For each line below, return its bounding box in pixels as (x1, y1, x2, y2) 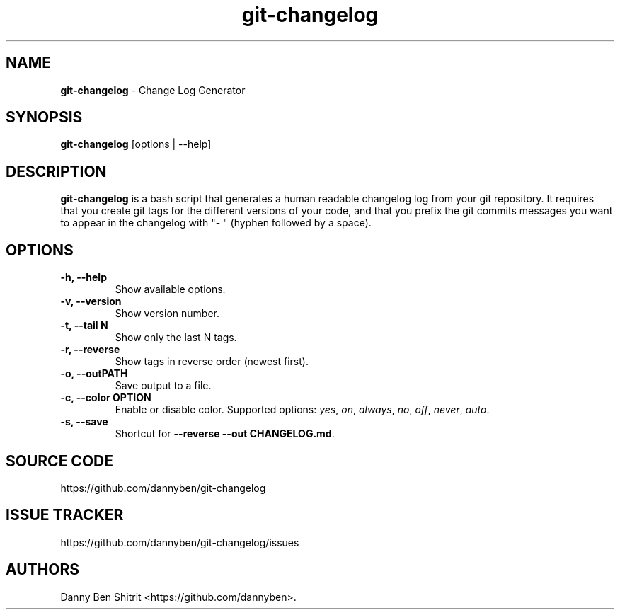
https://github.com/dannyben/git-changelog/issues (60, 536, 299, 548)
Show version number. (115, 307, 219, 320)
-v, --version (60, 295, 122, 308)
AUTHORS (6, 561, 80, 579)
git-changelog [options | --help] (60, 138, 212, 151)
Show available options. (115, 283, 226, 296)
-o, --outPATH (60, 367, 128, 380)
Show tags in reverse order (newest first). (115, 355, 309, 368)
